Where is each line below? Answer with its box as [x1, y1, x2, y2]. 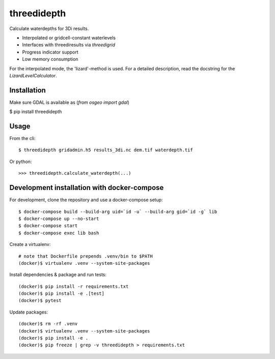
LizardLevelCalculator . [9, 72, 57, 78]
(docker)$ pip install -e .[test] [18, 291, 104, 296]
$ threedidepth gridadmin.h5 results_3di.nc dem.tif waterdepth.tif [18, 147, 193, 153]
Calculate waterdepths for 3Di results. [9, 25, 89, 32]
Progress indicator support [22, 49, 78, 55]
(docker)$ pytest [18, 298, 62, 303]
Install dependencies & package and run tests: [9, 271, 107, 278]
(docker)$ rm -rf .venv [18, 321, 78, 327]
